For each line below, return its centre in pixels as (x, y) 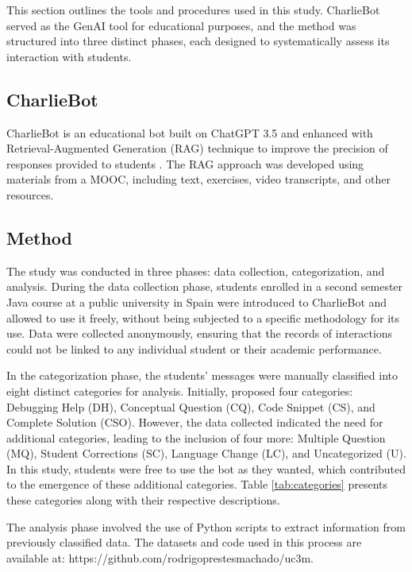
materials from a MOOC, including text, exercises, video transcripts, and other (199, 179)
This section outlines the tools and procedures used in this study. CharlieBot (193, 10)
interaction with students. (69, 56)
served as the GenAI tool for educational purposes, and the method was (181, 25)
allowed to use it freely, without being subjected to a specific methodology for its (203, 317)
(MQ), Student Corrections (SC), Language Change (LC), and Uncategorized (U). (206, 453)
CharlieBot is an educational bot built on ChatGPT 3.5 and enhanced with (190, 132)
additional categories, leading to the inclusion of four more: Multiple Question (196, 437)
